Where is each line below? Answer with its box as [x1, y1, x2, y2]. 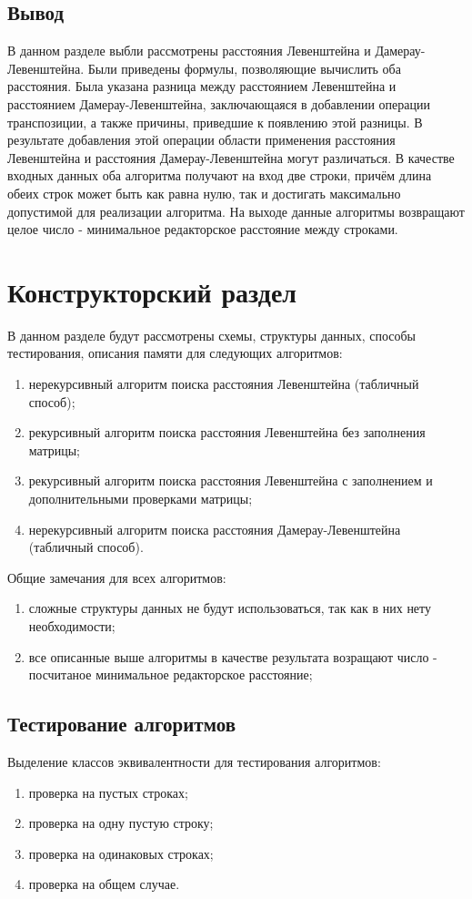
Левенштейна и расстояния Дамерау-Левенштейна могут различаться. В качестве [7, 148, 455, 167]
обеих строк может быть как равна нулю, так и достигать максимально [7, 183, 401, 202]
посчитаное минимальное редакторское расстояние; [28, 665, 313, 684]
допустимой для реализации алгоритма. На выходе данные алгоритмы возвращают [7, 201, 465, 220]
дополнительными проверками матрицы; [28, 489, 253, 508]
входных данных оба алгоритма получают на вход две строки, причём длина [7, 166, 432, 185]
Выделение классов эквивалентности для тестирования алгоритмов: [7, 751, 381, 771]
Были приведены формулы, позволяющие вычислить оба [87, 58, 401, 77]
